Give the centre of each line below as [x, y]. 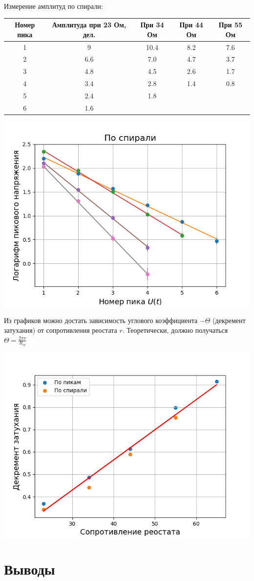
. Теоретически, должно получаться [175, 330]
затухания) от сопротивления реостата [61, 330]
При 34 [152, 25]
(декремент [229, 320]
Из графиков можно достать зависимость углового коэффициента [101, 320]
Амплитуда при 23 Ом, [89, 25]
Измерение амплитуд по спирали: [53, 6]
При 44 [191, 25]
